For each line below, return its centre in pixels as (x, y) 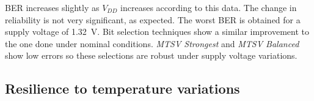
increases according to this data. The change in (209, 7)
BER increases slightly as (52, 7)
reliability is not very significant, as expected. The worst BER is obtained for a (153, 19)
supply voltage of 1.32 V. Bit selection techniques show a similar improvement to (157, 32)
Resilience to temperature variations (122, 88)
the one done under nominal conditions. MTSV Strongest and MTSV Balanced (152, 43)
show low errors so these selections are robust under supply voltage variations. (151, 55)
